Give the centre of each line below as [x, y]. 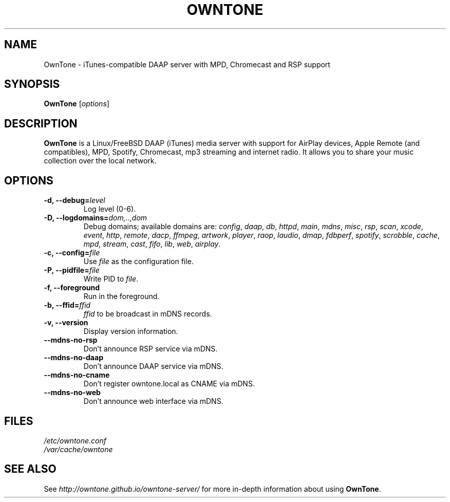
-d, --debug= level [74, 200]
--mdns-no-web [72, 393]
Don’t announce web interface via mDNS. [153, 401]
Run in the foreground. [121, 296]
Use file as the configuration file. [138, 262]
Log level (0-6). [110, 209]
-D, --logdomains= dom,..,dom [96, 218]
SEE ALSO [30, 469]
